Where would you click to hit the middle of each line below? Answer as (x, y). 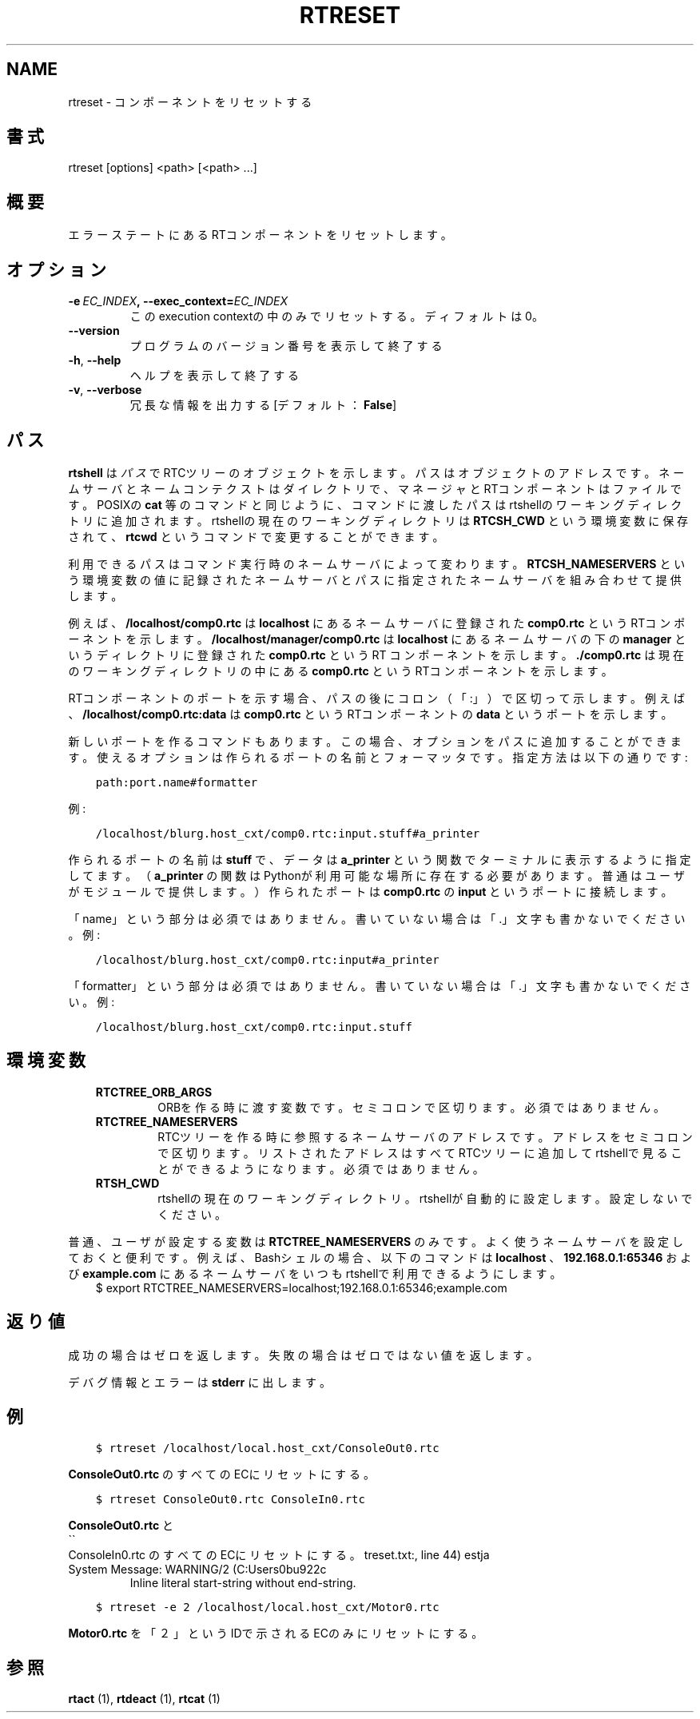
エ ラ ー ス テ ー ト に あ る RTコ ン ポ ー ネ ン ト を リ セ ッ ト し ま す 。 (260, 235)
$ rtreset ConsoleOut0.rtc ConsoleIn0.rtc (230, 1499)
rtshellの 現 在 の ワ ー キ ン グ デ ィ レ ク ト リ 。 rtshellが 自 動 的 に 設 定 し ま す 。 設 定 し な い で (425, 1198)
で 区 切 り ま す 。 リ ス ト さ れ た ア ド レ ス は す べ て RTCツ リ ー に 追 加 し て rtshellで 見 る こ (420, 1152)
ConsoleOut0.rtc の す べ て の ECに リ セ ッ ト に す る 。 (221, 1474)
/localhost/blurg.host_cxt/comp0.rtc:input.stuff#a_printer (288, 833)
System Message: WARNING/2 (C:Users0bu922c (197, 1569)
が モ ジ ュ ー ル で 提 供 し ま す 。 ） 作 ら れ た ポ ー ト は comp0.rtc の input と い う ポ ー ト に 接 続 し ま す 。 (370, 891)
